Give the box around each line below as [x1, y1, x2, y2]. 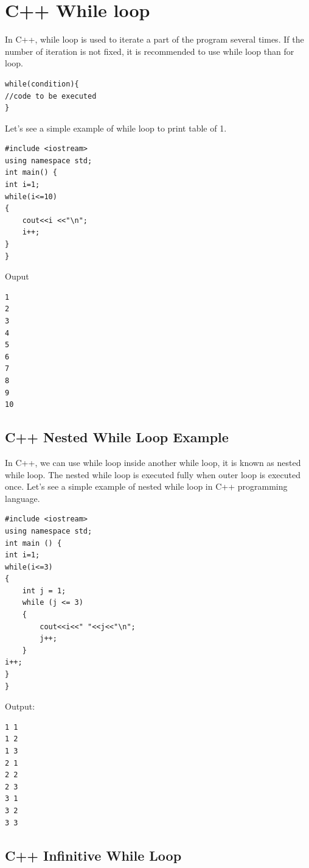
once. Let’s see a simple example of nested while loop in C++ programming [5, 480, 288, 493]
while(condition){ [5, 79, 79, 88]
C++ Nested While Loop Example [5, 428, 229, 446]
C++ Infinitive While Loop [5, 845, 182, 864]
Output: [5, 700, 35, 713]
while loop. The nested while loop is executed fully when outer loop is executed [5, 468, 300, 481]
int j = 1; [22, 586, 66, 595]
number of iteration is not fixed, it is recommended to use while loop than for [5, 44, 294, 57]
